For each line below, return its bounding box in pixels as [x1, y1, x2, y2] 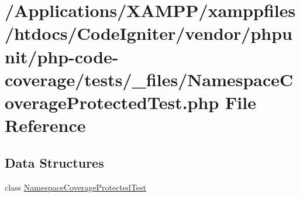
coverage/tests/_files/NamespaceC [5, 67, 294, 91]
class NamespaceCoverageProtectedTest [5, 181, 147, 193]
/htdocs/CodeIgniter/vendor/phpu [5, 21, 292, 45]
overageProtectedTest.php [5, 90, 219, 114]
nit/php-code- [5, 44, 119, 68]
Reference [5, 113, 86, 137]
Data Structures [5, 153, 104, 171]
